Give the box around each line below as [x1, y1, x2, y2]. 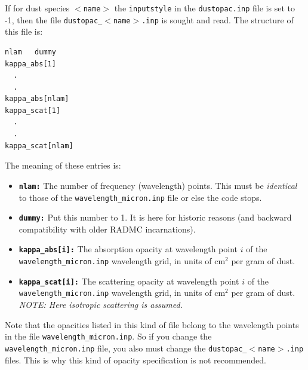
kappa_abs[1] [5, 59, 56, 68]
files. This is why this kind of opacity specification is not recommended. [5, 353, 266, 366]
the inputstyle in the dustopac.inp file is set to [114, 2, 295, 14]
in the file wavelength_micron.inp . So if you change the [5, 330, 212, 343]
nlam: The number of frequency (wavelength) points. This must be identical [19, 179, 297, 191]
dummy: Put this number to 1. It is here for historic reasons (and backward [19, 211, 292, 224]
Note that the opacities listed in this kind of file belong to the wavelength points [5, 318, 299, 331]
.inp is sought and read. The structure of [141, 13, 294, 26]
